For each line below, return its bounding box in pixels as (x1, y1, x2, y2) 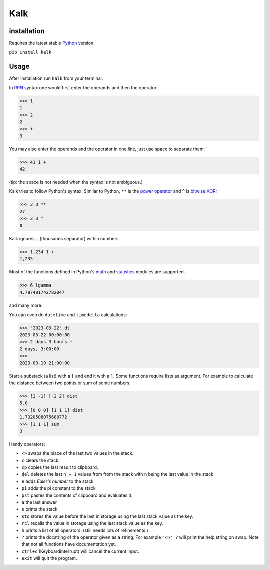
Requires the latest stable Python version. (9, 40, 95, 46)
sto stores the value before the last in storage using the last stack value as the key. (21, 513, 193, 519)
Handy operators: (9, 441, 45, 447)
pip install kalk (9, 49, 52, 55)
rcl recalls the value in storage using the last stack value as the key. (21, 520, 163, 526)
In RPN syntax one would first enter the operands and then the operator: (9, 84, 158, 90)
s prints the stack (21, 506, 58, 512)
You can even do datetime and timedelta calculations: (9, 311, 127, 318)
